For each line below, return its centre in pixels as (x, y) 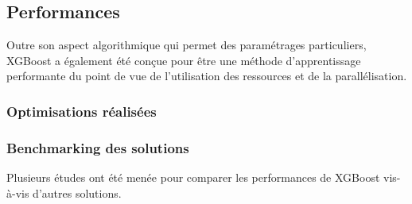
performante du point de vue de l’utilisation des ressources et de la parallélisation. (207, 76)
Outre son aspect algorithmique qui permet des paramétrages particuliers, (187, 45)
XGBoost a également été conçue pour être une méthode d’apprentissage (184, 60)
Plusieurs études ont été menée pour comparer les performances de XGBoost (193, 177)
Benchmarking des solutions (98, 147)
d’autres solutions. (77, 192)
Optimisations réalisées (82, 111)
